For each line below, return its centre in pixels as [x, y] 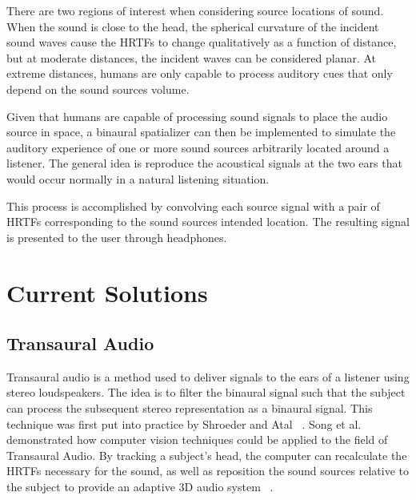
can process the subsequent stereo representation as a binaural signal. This [190, 408]
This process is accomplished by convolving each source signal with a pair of [193, 206]
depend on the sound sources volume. [98, 89]
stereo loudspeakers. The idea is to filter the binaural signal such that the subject [206, 392]
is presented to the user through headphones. [117, 237]
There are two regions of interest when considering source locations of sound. [195, 10]
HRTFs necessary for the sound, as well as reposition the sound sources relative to [208, 471]
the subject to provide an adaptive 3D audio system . [140, 487]
